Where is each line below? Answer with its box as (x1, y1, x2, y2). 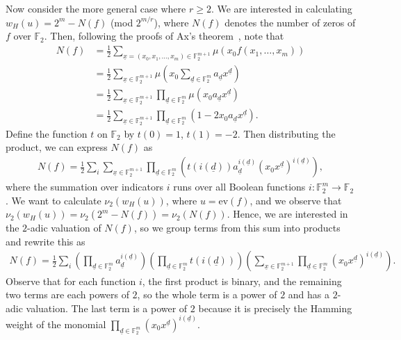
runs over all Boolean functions (173, 179, 306, 194)
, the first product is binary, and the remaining (142, 273, 342, 288)
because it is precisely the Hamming (198, 300, 352, 315)
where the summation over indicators (6, 179, 163, 194)
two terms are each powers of (6, 287, 129, 302)
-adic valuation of (27, 220, 101, 235)
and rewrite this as (6, 234, 85, 248)
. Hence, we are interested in (227, 207, 348, 221)
